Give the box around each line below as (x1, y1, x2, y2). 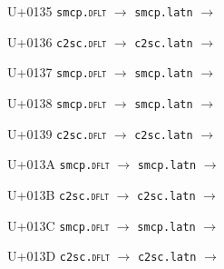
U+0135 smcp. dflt (7, 2, 107, 20)
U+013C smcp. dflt (7, 215, 110, 234)
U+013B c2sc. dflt (7, 184, 110, 204)
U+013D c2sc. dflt (7, 246, 110, 265)
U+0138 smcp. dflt (7, 93, 107, 112)
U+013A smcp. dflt (7, 154, 110, 174)
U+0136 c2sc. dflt (7, 32, 107, 51)
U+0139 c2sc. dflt (7, 124, 107, 143)
